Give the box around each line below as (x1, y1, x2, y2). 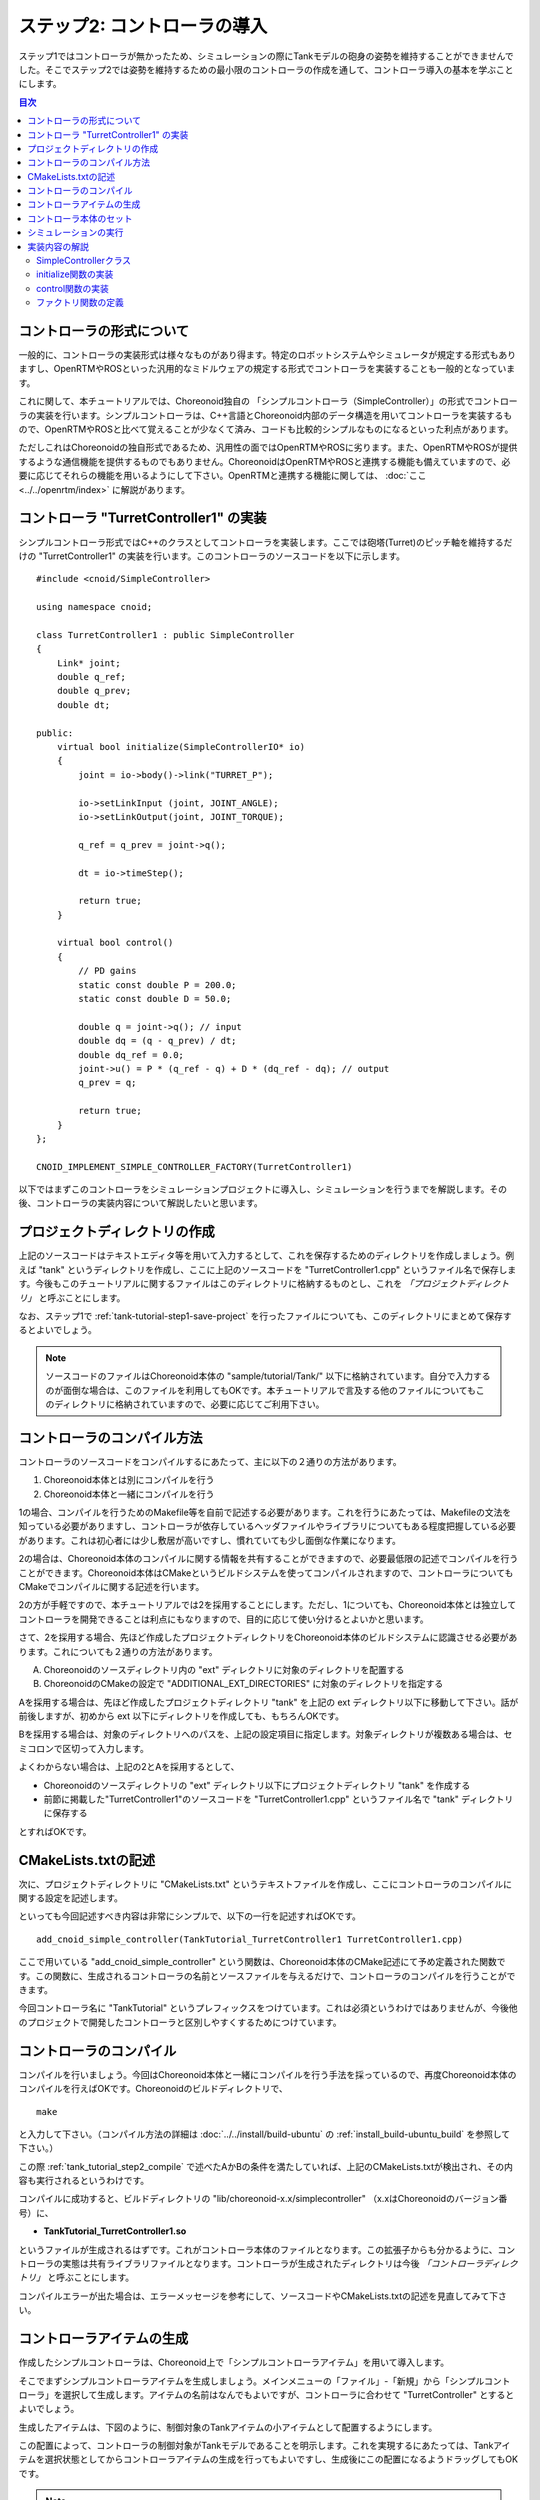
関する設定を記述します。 (18, 1892, 124, 1904)
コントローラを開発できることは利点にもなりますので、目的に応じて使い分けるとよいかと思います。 (18, 1613, 429, 1625)
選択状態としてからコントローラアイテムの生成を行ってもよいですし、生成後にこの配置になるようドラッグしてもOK (44, 2453, 519, 2465)
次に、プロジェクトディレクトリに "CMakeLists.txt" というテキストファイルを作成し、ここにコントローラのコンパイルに (18, 1878, 512, 1890)
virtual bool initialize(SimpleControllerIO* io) (56, 741, 305, 752)
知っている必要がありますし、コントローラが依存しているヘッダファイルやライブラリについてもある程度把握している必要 (18, 1520, 517, 1532)
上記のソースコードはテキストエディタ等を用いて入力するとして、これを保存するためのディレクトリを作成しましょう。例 (18, 1250, 515, 1262)
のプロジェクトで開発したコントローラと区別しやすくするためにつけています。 (18, 2016, 342, 2028)
